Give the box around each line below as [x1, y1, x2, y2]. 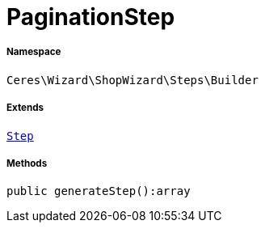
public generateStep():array [6, 184, 191, 198]
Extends [6, 102, 44, 114]
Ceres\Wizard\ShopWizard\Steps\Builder [6, 73, 259, 87]
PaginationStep [6, 3, 175, 31]
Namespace [6, 46, 61, 58]
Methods [6, 157, 48, 169]
